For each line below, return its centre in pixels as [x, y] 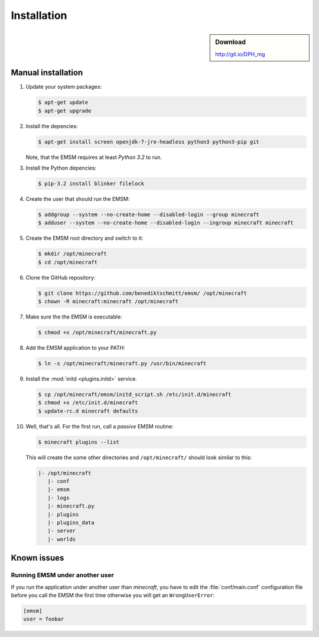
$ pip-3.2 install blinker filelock [91, 183]
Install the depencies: [52, 126]
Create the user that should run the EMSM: [78, 199]
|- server [62, 531]
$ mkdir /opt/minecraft [73, 254]
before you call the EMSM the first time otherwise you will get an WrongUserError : [113, 595]
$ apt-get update [63, 103]
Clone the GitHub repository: [61, 277]
